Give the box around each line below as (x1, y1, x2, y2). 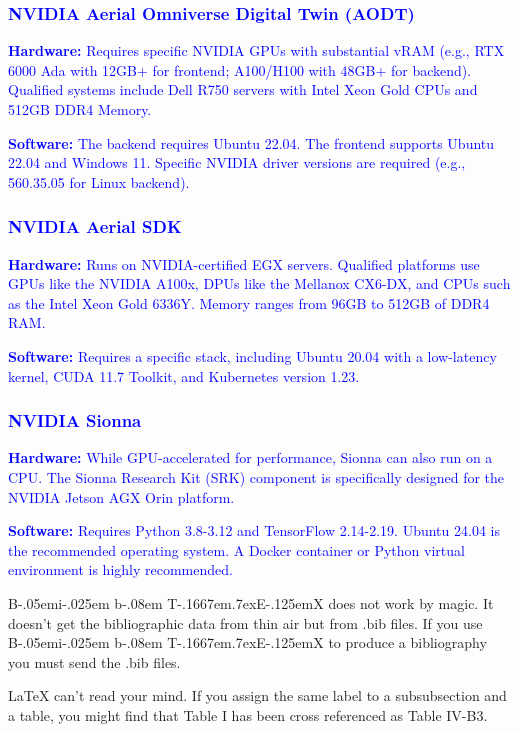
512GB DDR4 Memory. (8, 99, 152, 119)
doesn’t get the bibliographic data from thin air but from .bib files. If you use (8, 612, 483, 633)
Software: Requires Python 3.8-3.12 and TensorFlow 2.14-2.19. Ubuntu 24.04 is (8, 520, 500, 541)
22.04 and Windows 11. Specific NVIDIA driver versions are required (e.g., (8, 152, 466, 173)
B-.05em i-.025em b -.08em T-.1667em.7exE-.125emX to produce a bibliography (8, 632, 487, 653)
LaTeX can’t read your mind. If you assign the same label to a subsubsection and (8, 685, 507, 706)
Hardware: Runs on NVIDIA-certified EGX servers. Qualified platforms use (8, 253, 480, 274)
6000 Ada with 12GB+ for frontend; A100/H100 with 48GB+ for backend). (8, 59, 472, 80)
